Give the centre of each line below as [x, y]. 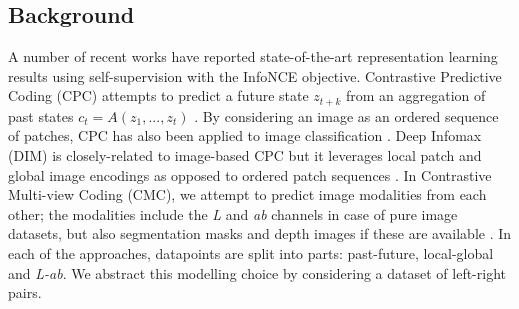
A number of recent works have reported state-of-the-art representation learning [253, 56]
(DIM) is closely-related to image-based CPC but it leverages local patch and [245, 155]
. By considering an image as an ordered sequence [346, 115]
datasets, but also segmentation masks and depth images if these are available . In [260, 233]
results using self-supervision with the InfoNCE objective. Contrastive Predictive [255, 75]
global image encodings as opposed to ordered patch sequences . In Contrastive [250, 174]
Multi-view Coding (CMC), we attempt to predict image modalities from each [247, 194]
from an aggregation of [415, 95]
